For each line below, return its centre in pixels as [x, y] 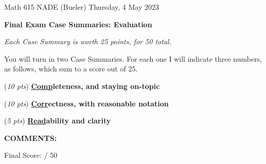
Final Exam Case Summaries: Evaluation [78, 24]
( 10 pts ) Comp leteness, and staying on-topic [82, 86]
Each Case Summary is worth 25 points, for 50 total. [88, 41]
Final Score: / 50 [31, 155]
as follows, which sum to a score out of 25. [71, 69]
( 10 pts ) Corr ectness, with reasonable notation [86, 103]
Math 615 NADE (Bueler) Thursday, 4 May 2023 [82, 7]
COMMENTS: [31, 138]
